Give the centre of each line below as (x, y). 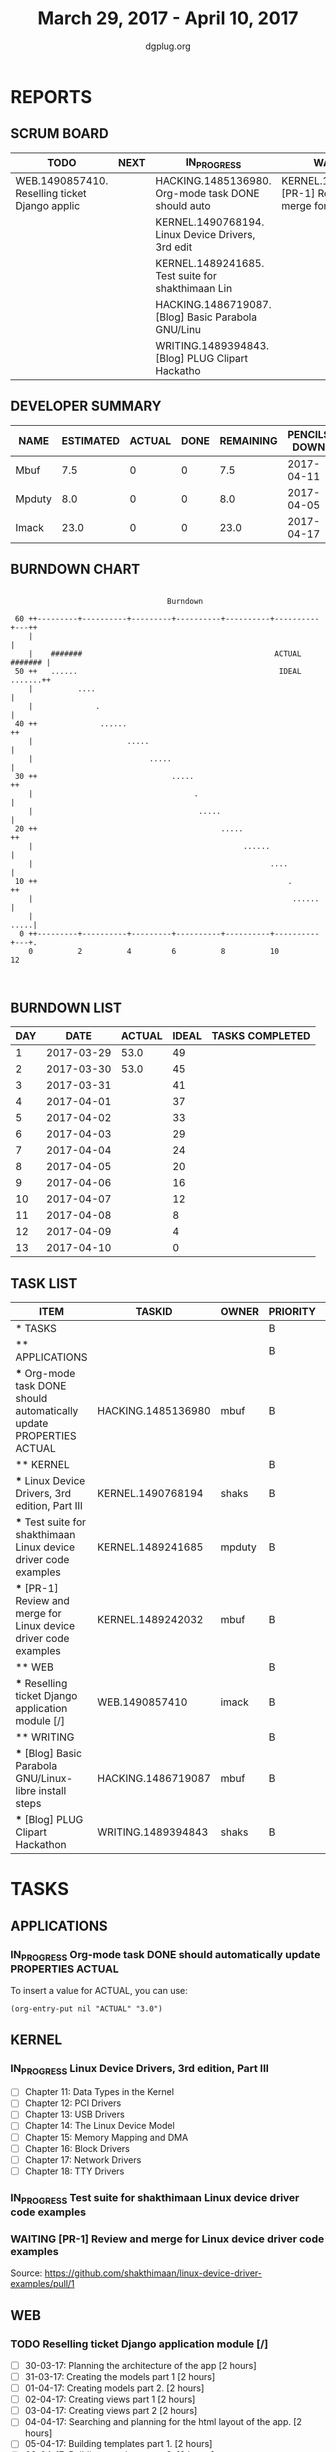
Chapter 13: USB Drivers (74, 2114)
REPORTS (51, 96)
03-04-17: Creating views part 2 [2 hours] (111, 2411)
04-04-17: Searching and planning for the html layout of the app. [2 (163, 2422)
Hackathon (41, 1845)
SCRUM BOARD (59, 133)
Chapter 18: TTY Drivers (74, 2171)
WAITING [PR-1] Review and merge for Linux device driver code (167, 2239)
